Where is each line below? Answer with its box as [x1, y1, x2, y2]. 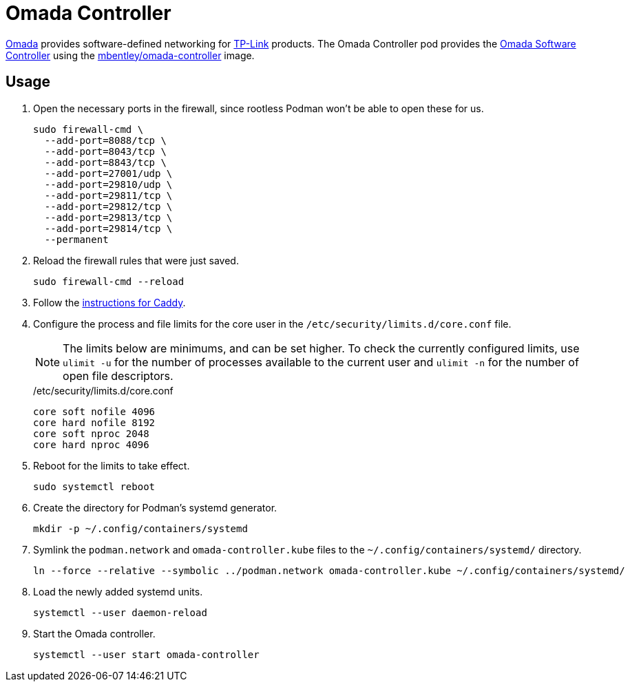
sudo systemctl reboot [33, 480, 156, 492]
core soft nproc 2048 [33, 427, 149, 439]
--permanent [44, 233, 109, 245]
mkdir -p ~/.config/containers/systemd [33, 522, 248, 534]
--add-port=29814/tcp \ [44, 222, 173, 234]
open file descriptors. [63, 368, 174, 383]
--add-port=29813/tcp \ [44, 211, 173, 223]
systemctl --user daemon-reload [33, 606, 207, 618]
